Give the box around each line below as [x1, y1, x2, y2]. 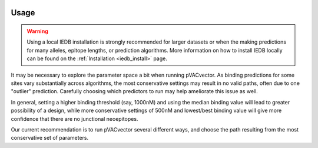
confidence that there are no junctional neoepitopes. [11, 115, 138, 122]
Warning [26, 28, 48, 35]
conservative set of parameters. [11, 134, 89, 142]
